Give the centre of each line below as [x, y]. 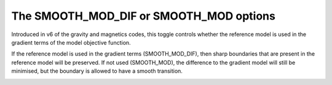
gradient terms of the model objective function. [71, 42]
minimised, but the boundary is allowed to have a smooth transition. [97, 71]
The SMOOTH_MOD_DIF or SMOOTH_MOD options [144, 16]
